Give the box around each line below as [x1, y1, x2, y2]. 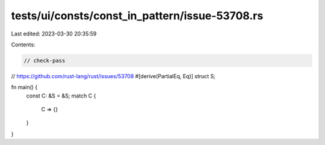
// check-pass [23, 57, 66, 64]
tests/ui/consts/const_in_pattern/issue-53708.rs [11, 9, 264, 22]
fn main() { [11, 84, 38, 91]
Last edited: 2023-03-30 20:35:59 [11, 30, 97, 37]
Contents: [11, 41, 36, 48]
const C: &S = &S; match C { [26, 92, 96, 99]
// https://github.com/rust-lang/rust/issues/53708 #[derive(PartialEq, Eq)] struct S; [11, 72, 216, 79]
